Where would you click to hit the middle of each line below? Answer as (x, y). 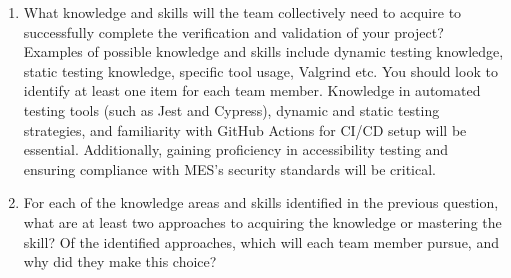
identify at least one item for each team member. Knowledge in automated (252, 90)
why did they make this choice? (120, 261)
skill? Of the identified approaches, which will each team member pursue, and (261, 241)
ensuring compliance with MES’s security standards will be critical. (229, 168)
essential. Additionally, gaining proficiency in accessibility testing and (236, 149)
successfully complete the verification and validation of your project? (233, 31)
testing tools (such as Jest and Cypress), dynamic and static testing (231, 109)
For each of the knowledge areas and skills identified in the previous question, (261, 202)
